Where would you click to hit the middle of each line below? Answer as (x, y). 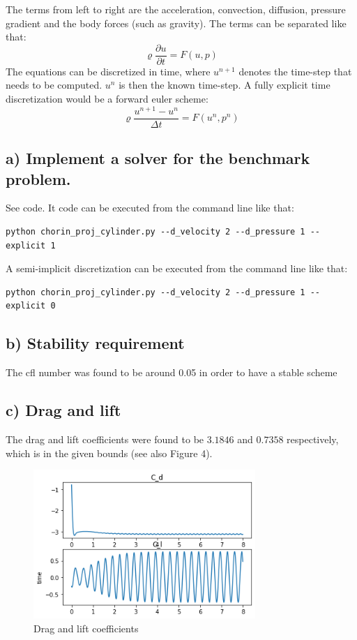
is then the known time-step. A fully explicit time (225, 85)
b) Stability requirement (95, 343)
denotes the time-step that (295, 71)
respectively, (313, 439)
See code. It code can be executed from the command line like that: (150, 208)
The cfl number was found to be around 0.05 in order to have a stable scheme (172, 372)
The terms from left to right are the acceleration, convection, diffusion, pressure (176, 9)
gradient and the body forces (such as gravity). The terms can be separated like (176, 23)
